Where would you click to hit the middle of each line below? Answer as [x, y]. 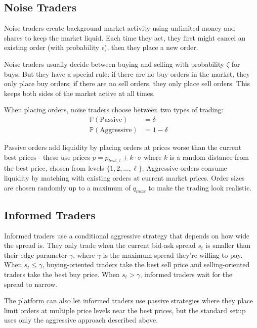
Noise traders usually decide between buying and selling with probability [114, 64]
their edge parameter [36, 255]
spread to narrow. [31, 284]
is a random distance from [209, 157]
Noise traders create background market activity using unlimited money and [120, 28]
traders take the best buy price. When [62, 274]
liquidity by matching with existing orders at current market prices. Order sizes [124, 178]
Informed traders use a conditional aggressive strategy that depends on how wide [127, 235]
